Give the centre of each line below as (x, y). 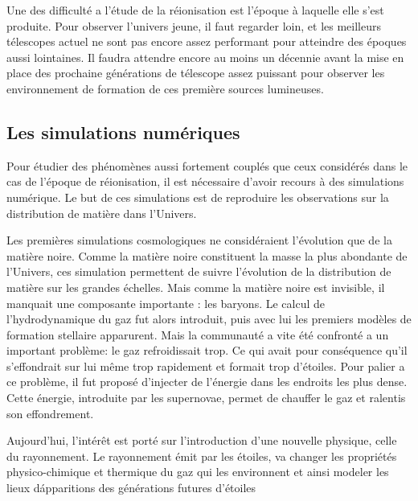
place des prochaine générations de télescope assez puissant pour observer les (196, 73)
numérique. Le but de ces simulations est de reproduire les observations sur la (198, 197)
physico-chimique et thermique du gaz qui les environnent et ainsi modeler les (198, 472)
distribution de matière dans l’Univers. (102, 213)
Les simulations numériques (123, 131)
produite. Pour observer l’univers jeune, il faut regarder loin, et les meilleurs (194, 25)
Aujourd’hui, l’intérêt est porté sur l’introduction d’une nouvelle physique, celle (202, 440)
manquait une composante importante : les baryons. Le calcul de (166, 303)
